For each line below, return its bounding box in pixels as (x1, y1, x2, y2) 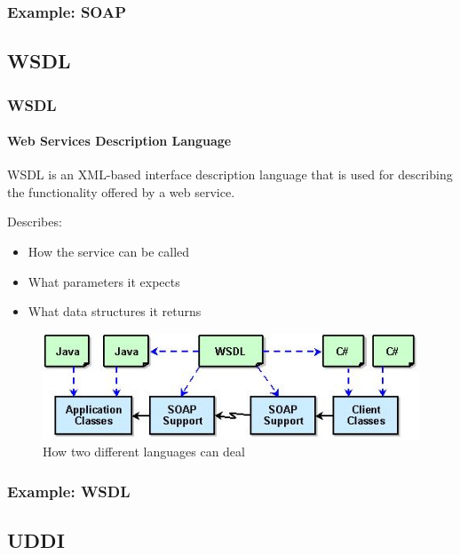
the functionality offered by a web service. (7, 182, 235, 201)
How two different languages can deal (43, 442, 245, 461)
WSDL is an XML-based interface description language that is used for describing (7, 165, 453, 184)
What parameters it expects (28, 272, 180, 290)
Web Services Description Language (7, 131, 232, 150)
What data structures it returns (28, 302, 202, 321)
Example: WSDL (7, 480, 131, 502)
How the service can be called (28, 242, 190, 261)
